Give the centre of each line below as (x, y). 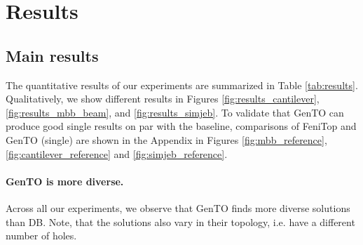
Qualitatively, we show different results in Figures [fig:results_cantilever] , (163, 99)
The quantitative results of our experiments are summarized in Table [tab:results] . (182, 85)
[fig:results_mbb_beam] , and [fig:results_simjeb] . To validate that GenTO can (175, 112)
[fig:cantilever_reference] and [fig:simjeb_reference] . (117, 153)
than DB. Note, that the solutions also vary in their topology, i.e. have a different (180, 221)
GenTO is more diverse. (65, 181)
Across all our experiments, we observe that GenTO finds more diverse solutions (178, 207)
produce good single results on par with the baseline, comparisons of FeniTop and (181, 126)
